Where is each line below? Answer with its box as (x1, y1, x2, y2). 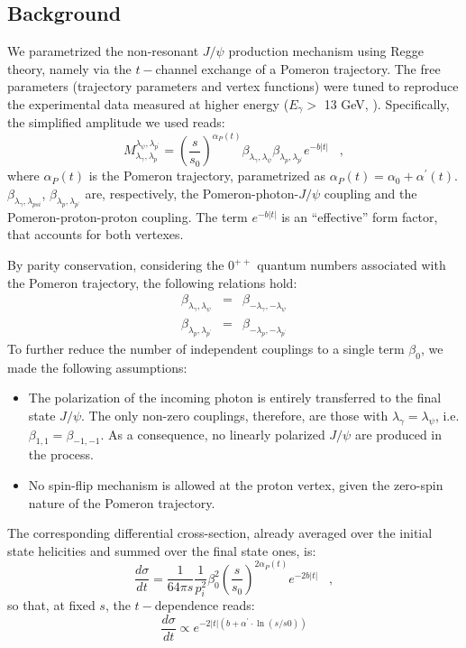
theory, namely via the (7, 59, 132, 78)
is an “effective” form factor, (281, 207, 438, 226)
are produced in (354, 424, 443, 443)
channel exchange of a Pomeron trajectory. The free (155, 59, 441, 78)
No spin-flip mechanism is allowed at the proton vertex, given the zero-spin (28, 475, 443, 494)
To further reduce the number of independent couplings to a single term (7, 338, 405, 357)
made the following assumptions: (7, 357, 187, 376)
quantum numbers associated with (257, 255, 446, 273)
